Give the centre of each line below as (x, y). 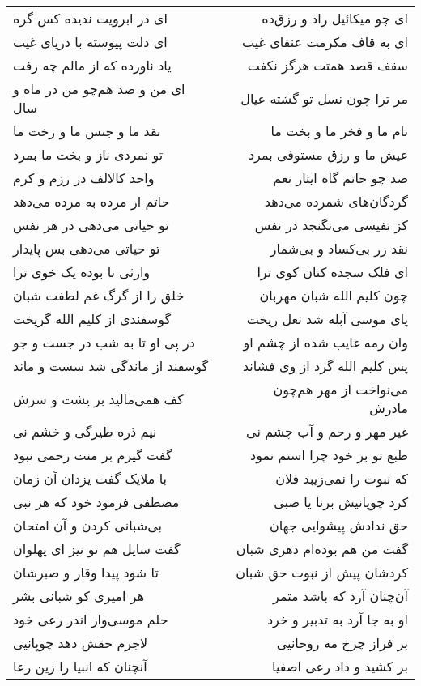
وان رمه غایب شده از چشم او (325, 342)
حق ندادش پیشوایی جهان (338, 525)
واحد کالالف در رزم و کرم (84, 178)
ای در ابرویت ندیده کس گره (91, 18)
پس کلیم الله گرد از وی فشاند (325, 366)
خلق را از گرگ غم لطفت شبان (99, 295)
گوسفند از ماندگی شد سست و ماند (111, 366)
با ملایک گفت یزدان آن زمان (90, 478)
